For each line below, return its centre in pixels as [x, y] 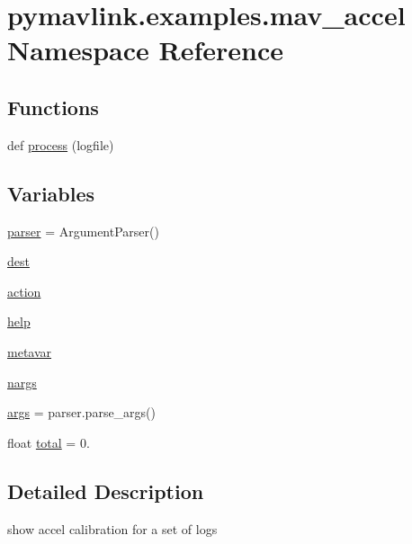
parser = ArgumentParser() [83, 231]
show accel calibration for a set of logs [112, 528]
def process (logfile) [61, 144]
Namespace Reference [145, 50]
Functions [53, 107]
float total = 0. [49, 442]
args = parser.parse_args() [82, 412]
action [24, 291]
